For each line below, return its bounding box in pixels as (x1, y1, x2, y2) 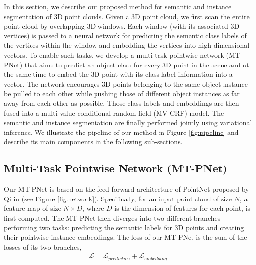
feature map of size (4, 203, 61, 213)
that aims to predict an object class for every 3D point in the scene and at (24, 59, 249, 69)
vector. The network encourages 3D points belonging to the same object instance (4, 78, 248, 89)
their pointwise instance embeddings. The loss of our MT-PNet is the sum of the (4, 232, 247, 242)
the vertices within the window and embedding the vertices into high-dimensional (4, 40, 250, 50)
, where (82, 203, 104, 213)
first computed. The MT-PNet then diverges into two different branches (4, 212, 221, 223)
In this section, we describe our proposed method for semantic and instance (4, 1, 232, 11)
